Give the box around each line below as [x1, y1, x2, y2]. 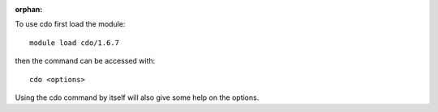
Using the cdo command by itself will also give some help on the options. [15, 93, 260, 102]
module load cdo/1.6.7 [29, 38, 120, 48]
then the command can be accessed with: [15, 56, 156, 66]
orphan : [15, 5, 43, 14]
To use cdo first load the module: [15, 19, 126, 29]
